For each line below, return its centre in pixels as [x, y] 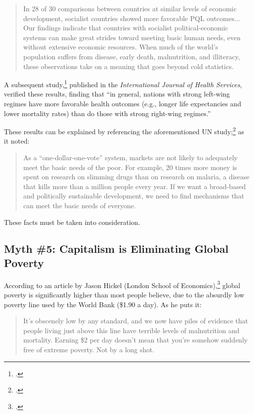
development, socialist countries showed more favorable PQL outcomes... [132, 18]
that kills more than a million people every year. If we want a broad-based [135, 186]
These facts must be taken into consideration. [72, 222]
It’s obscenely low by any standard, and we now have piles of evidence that [136, 321]
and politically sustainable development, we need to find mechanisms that [134, 196]
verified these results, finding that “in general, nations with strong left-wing [117, 94]
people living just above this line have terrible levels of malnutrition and [131, 330]
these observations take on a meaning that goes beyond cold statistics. [128, 66]
